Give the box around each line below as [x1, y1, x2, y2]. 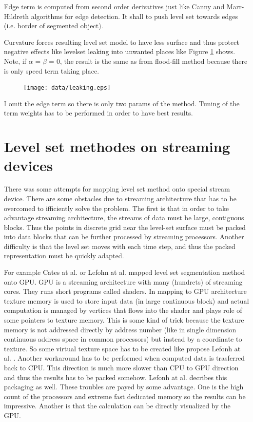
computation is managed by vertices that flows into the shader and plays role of [4, 305, 242, 315]
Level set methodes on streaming [4, 136, 230, 156]
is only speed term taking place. [4, 65, 99, 76]
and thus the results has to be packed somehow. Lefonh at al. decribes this [4, 372, 227, 382]
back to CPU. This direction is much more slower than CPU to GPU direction [4, 363, 239, 372]
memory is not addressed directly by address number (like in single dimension [4, 324, 236, 334]
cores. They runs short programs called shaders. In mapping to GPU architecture [4, 286, 247, 296]
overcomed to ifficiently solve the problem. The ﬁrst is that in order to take [4, 203, 229, 213]
